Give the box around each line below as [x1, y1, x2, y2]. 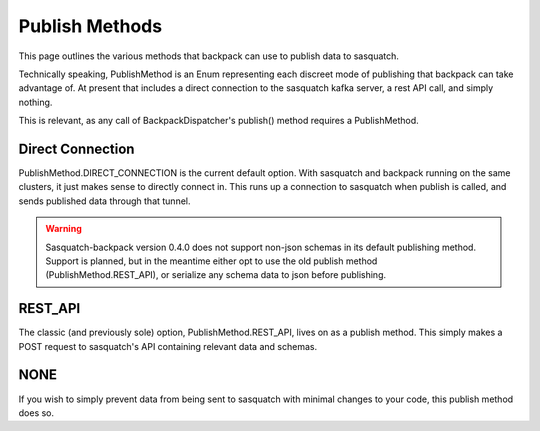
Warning [45, 223, 82, 235]
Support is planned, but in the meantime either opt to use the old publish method [45, 255, 378, 267]
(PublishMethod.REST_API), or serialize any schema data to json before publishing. [45, 269, 387, 281]
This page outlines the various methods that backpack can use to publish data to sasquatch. [18, 50, 400, 62]
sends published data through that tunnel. [18, 195, 191, 207]
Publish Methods [18, 15, 163, 37]
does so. [18, 406, 55, 419]
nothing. [18, 96, 53, 108]
